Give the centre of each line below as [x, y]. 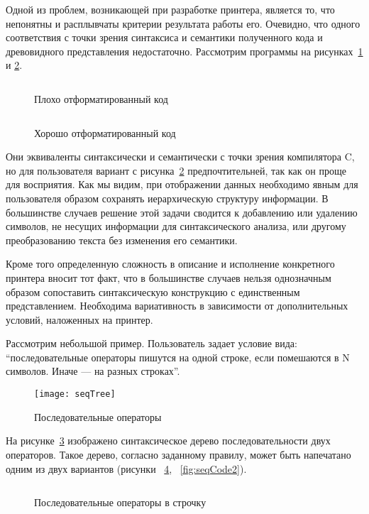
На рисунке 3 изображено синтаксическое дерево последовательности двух [168, 441]
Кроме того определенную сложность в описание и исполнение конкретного [170, 264]
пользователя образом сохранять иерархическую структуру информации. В [167, 198]
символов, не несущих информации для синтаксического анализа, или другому [176, 226]
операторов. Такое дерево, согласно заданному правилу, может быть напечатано [178, 454]
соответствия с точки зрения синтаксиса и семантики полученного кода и [164, 37]
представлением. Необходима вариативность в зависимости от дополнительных [177, 306]
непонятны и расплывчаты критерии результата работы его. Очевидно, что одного [183, 23]
